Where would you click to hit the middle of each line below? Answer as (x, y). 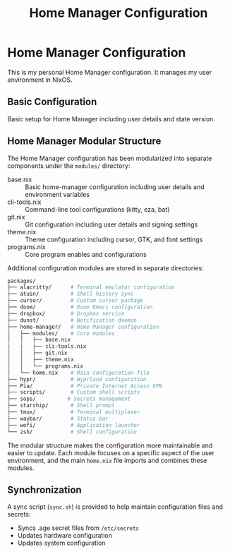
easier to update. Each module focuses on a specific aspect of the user (111, 452)
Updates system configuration (61, 543)
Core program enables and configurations (86, 254)
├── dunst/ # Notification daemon (72, 320)
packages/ (22, 281)
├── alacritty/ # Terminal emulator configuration (91, 287)
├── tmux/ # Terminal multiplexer (74, 412)
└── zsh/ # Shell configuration (72, 432)
